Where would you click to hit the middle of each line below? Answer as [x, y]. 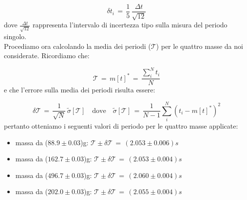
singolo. [15, 36]
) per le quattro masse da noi [199, 46]
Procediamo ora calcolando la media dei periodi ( [77, 46]
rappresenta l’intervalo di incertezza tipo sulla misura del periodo [130, 25]
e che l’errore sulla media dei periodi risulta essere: [80, 90]
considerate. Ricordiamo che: [47, 56]
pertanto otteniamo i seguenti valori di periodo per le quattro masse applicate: [121, 125]
